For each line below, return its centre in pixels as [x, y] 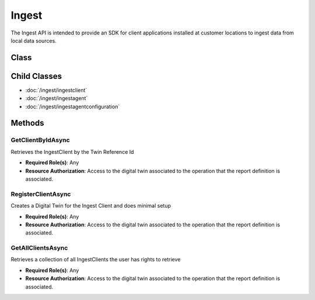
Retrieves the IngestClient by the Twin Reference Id [72, 151]
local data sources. [34, 40]
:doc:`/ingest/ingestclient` [56, 90]
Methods [27, 123]
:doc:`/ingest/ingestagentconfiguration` [73, 106]
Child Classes [36, 76]
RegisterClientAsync [41, 194]
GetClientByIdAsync [40, 140]
